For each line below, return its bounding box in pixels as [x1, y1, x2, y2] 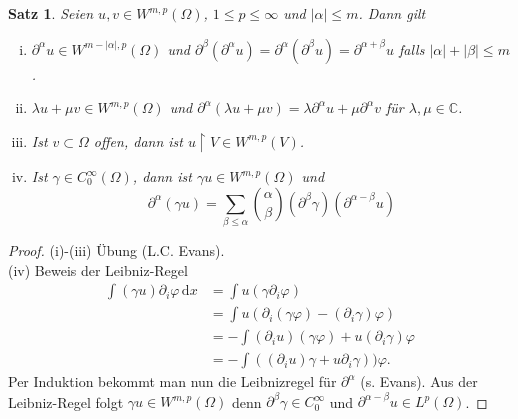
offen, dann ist [93, 130, 183, 151]
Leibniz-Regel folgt [8, 391, 124, 412]
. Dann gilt [358, 3, 426, 23]
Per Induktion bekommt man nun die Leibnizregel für [8, 371, 337, 392]
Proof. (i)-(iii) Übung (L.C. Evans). [8, 239, 225, 260]
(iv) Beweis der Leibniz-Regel [8, 259, 188, 280]
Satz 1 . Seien [8, 3, 94, 23]
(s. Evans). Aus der [360, 371, 478, 392]
